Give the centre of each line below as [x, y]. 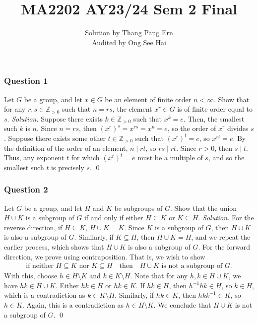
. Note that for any [159, 276]
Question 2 [26, 189]
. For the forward [224, 246]
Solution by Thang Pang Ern [129, 32]
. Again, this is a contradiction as [73, 304]
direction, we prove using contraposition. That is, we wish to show [105, 256]
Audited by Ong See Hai [129, 42]
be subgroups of [138, 208]
